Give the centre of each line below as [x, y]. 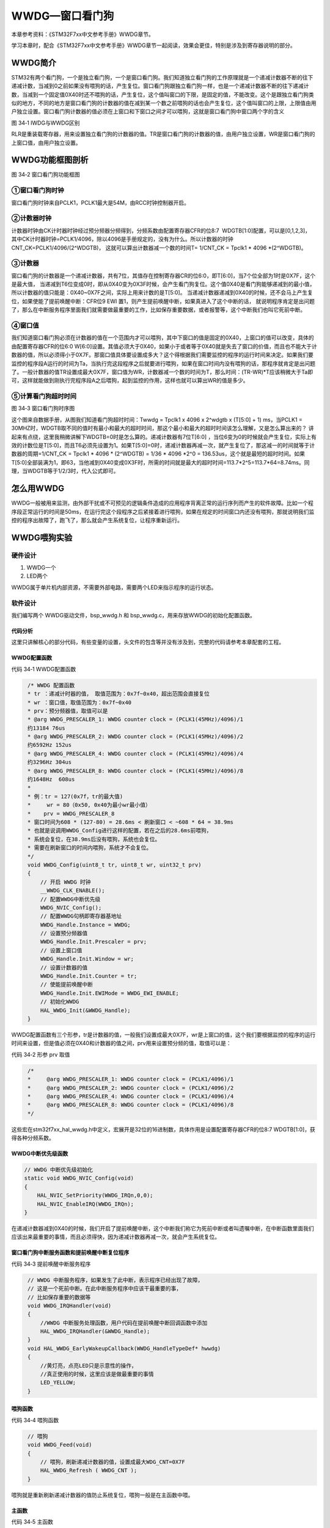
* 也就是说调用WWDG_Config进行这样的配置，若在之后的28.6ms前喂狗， [120, 831]
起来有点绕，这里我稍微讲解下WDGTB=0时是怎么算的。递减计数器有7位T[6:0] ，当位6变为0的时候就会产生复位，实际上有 [164, 436]
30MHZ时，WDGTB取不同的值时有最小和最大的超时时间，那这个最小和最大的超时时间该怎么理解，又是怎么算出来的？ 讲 [163, 428]
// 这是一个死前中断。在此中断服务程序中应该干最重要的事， [105, 1289]
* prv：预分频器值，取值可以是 [68, 711]
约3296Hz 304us [50, 762]
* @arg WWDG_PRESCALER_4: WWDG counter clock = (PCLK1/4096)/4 [131, 1096]
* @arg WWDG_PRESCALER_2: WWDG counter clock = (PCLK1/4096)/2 [131, 1088]
